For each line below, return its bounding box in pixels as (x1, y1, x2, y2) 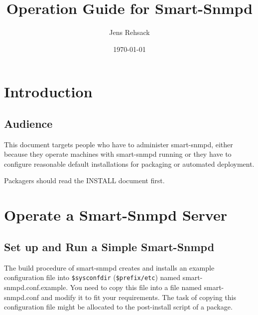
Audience (4, 115, 53, 131)
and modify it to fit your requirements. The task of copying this (41, 292, 236, 302)
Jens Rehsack (109, 27, 150, 37)
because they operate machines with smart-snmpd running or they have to (4, 149, 232, 159)
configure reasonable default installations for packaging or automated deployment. (4, 158, 255, 169)
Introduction (4, 81, 93, 102)
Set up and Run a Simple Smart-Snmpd (4, 239, 215, 254)
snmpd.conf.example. (4, 282, 68, 292)
